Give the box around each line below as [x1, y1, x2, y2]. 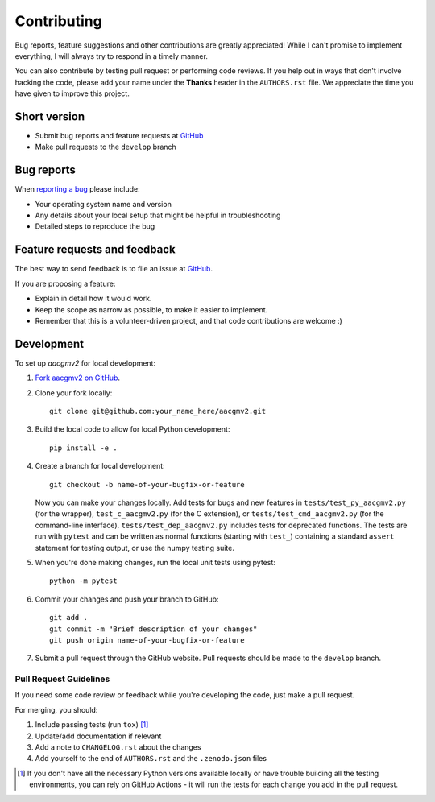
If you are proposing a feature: [14, 279, 116, 288]
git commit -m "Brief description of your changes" [49, 624, 258, 634]
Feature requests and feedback [14, 242, 176, 257]
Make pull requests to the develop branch [35, 142, 176, 152]
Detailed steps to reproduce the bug [35, 221, 155, 231]
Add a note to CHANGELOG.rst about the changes [35, 742, 201, 752]
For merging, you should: [14, 705, 98, 714]
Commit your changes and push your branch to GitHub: [35, 594, 219, 604]
